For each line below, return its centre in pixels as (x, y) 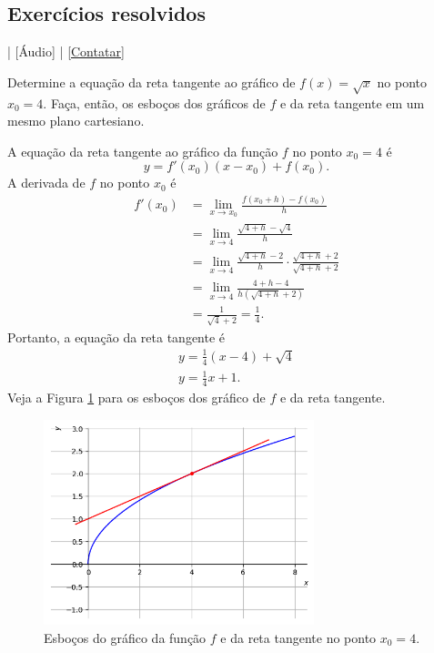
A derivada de (46, 183)
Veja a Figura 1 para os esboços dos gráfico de (136, 398)
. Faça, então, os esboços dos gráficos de (154, 102)
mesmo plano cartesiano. (76, 121)
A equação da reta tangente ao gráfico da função (143, 151)
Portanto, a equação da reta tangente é (116, 337)
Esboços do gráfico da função (125, 637)
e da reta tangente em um (352, 102)
